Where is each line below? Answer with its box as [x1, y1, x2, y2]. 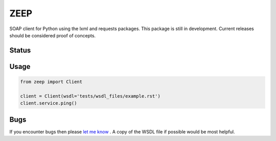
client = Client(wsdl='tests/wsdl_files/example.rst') [20, 93, 160, 99]
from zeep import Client [20, 79, 83, 84]
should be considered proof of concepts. [9, 32, 96, 38]
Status [9, 46, 31, 55]
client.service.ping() [20, 100, 77, 106]
